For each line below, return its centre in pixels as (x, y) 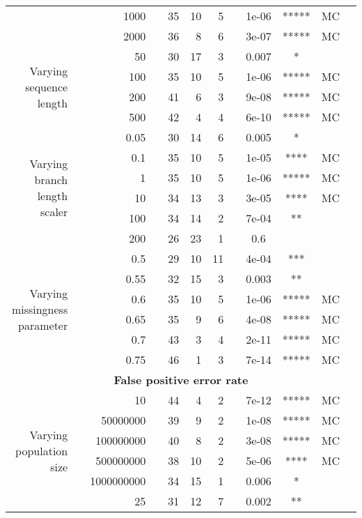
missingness (40, 309)
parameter (43, 325)
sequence (47, 86)
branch (51, 180)
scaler (54, 212)
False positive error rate (181, 380)
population (42, 450)
